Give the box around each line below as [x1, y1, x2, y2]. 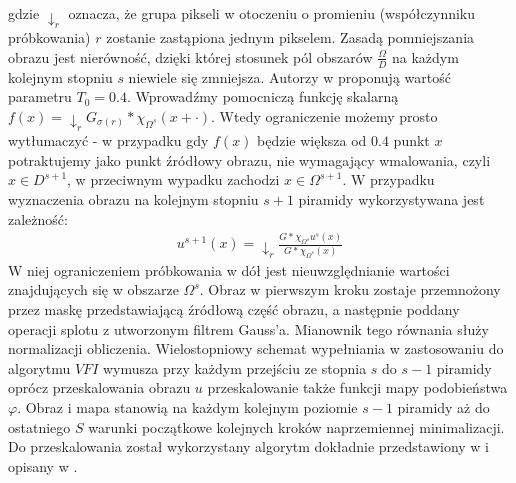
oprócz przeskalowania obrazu [8, 377, 191, 398]
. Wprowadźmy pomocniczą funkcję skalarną [126, 86, 399, 107]
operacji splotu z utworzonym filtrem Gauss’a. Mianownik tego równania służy [8, 318, 489, 339]
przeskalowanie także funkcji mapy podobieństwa [207, 377, 508, 398]
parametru [8, 86, 72, 107]
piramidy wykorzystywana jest [298, 188, 485, 209]
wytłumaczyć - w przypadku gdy [8, 130, 209, 151]
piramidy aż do [397, 396, 490, 417]
